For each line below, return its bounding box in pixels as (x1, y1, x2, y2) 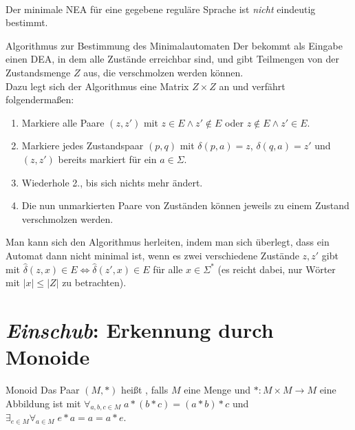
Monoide (6, 343, 90, 371)
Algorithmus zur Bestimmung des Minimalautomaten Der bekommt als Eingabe (6, 38, 343, 52)
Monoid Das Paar (6, 383, 80, 396)
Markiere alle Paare (21, 115, 105, 129)
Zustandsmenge (6, 65, 71, 79)
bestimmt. (6, 15, 48, 30)
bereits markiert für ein (58, 151, 157, 166)
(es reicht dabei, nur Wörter (217, 261, 336, 276)
